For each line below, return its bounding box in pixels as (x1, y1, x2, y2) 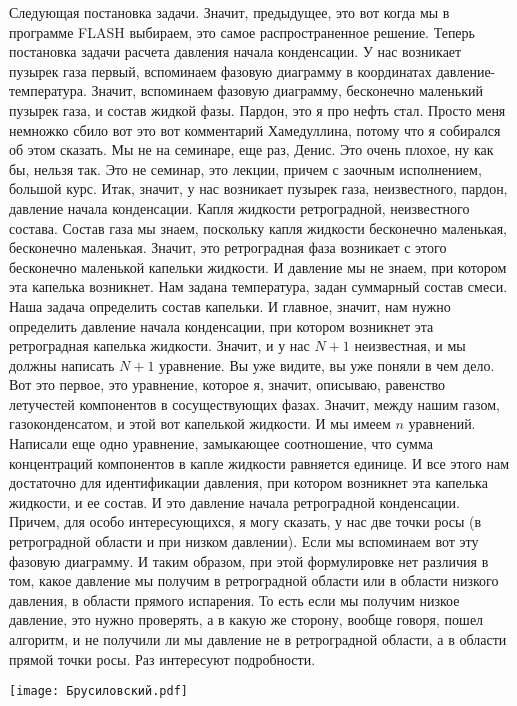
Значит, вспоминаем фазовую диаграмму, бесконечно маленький (91, 80, 483, 101)
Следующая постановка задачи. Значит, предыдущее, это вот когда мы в (9, 2, 450, 22)
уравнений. (408, 413, 476, 434)
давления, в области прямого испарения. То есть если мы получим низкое (9, 589, 460, 610)
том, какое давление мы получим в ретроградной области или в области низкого (9, 570, 499, 591)
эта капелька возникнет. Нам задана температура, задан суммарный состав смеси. (9, 276, 508, 297)
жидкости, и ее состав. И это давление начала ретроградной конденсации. (9, 491, 460, 512)
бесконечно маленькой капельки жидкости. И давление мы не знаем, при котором (9, 256, 507, 277)
